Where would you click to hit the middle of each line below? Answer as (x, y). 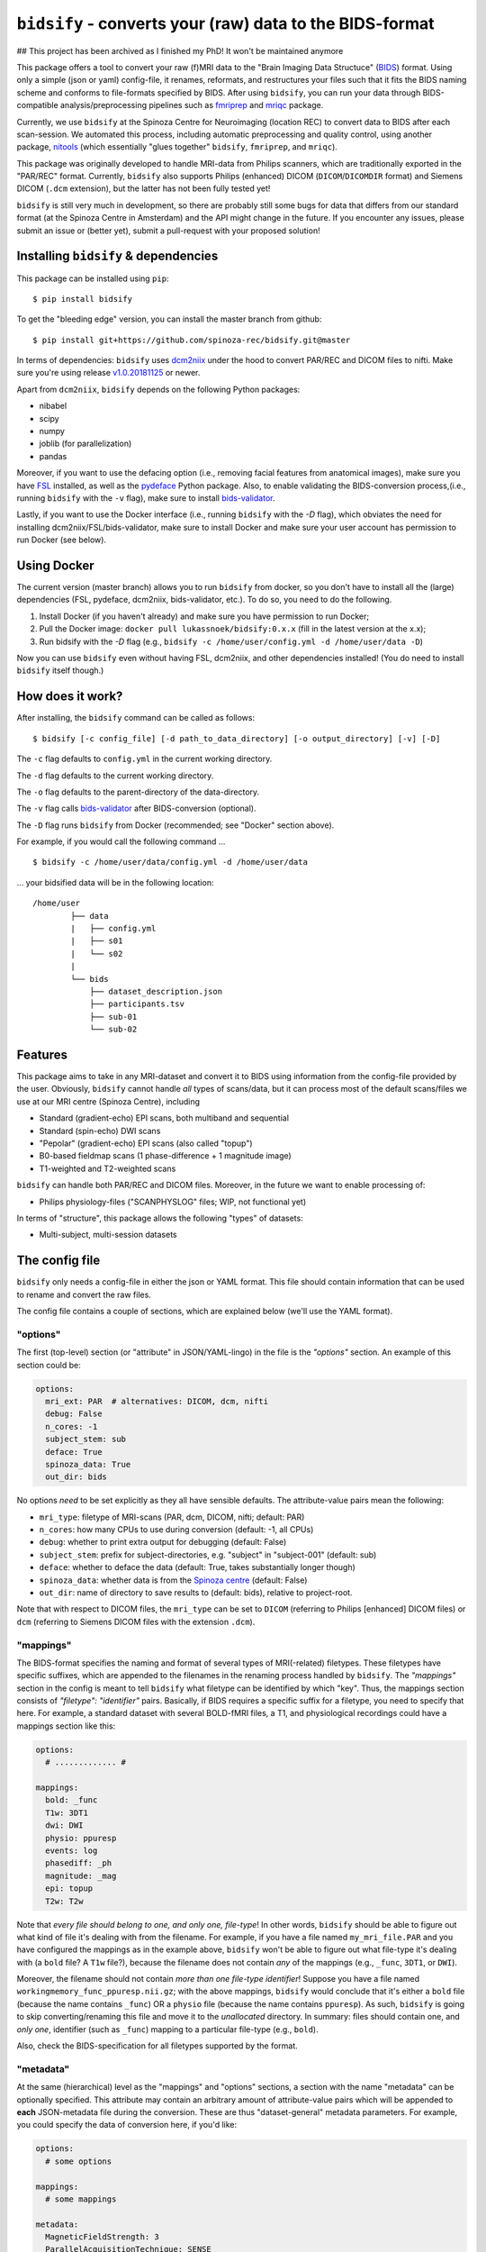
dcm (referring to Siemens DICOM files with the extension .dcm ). (136, 1621)
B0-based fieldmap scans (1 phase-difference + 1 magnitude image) (165, 1156)
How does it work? (70, 697)
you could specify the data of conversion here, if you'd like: (127, 2125)
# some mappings (81, 2199)
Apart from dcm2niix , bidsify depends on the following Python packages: (158, 389)
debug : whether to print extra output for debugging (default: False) (163, 1542)
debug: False (74, 1414)
